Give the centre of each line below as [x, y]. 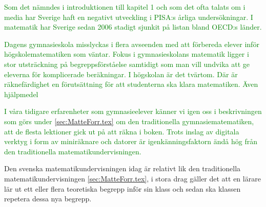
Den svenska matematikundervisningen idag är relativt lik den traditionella [122, 168]
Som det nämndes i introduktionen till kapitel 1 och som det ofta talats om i [125, 7]
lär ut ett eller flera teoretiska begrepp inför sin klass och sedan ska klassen [122, 188]
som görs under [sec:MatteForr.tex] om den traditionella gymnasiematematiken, [129, 121]
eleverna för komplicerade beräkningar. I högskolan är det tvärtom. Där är [121, 74]
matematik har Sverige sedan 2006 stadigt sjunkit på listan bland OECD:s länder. [133, 27]
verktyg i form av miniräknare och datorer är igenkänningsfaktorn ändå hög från [131, 141]
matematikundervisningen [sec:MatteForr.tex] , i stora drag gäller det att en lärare [132, 178]
